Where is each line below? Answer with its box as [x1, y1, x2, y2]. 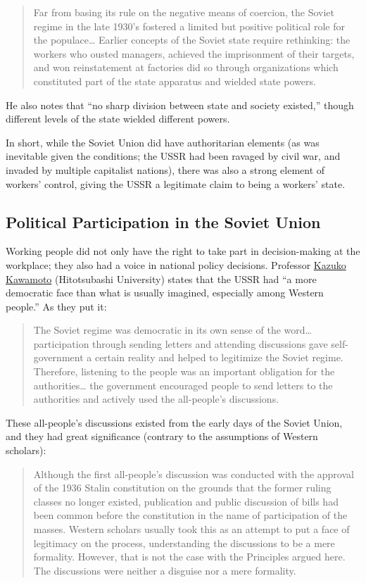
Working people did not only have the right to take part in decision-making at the [6, 244, 360, 258]
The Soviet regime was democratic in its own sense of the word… [33, 322, 312, 337]
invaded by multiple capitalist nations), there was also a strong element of [6, 162, 325, 177]
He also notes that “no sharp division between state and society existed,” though [6, 97, 354, 112]
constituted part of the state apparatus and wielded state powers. [33, 73, 316, 88]
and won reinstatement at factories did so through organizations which [33, 60, 339, 75]
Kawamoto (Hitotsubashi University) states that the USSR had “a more [6, 271, 317, 286]
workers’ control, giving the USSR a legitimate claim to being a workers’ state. [6, 176, 346, 191]
